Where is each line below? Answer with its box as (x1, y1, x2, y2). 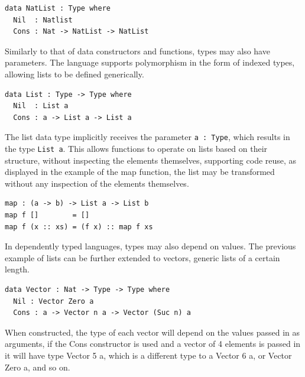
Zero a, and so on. (5, 360, 70, 373)
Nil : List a (13, 102, 69, 110)
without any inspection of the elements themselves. (5, 177, 189, 189)
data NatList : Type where (5, 4, 111, 12)
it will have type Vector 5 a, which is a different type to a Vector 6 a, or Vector (5, 349, 292, 361)
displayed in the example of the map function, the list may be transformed (5, 165, 275, 178)
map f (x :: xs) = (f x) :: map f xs (5, 222, 153, 231)
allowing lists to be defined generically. (5, 67, 144, 80)
